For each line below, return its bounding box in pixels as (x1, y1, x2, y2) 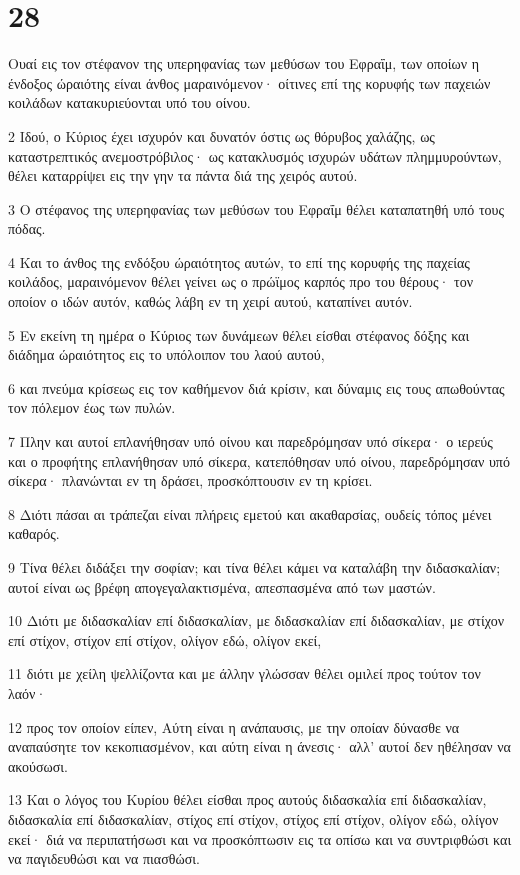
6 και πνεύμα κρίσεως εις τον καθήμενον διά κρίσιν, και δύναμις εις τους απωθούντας (8, 377, 505, 398)
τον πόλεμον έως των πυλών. (8, 397, 176, 418)
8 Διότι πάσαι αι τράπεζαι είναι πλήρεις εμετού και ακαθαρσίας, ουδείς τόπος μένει (8, 503, 492, 524)
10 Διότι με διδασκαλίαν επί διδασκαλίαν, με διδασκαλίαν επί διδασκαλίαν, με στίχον (8, 610, 504, 631)
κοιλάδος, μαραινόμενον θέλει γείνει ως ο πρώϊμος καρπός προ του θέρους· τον (8, 271, 474, 292)
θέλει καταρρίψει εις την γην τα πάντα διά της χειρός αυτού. (8, 165, 358, 186)
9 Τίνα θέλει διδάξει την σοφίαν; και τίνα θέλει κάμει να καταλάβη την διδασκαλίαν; (8, 557, 501, 577)
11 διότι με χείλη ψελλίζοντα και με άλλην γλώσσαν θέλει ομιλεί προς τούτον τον (8, 663, 481, 684)
